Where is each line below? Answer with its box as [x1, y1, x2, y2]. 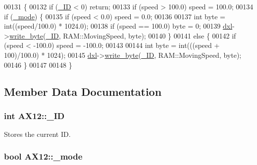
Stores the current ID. [4, 129, 71, 139]
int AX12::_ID [4, 109, 65, 122]
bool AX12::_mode [4, 150, 83, 162]
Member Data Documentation [4, 83, 162, 99]
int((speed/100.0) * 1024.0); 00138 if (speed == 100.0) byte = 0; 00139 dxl [4, 21, 233, 31]
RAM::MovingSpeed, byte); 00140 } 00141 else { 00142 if [63, 30, 236, 41]
